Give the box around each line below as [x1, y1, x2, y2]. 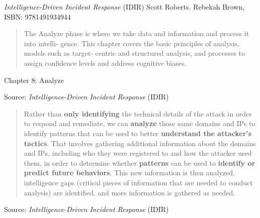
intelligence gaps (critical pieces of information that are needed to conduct [24, 177, 253, 187]
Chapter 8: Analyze [4, 74, 64, 85]
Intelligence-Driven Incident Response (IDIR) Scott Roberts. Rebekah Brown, [4, 2, 244, 12]
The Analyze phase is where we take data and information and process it [24, 28, 249, 39]
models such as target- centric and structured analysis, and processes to [24, 48, 245, 58]
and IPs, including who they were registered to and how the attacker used [24, 148, 252, 158]
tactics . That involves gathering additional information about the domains [24, 138, 256, 148]
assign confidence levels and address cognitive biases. [24, 57, 187, 68]
